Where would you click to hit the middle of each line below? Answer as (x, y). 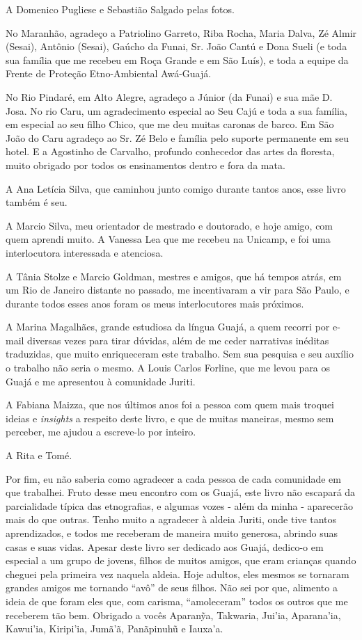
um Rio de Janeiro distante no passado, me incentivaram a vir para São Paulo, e (178, 290)
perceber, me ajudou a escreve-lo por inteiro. (101, 432)
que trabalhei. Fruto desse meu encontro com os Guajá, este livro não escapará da (181, 492)
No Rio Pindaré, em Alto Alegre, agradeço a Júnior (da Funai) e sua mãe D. (169, 96)
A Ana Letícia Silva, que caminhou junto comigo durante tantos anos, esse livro (176, 188)
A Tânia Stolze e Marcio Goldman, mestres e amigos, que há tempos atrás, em (174, 276)
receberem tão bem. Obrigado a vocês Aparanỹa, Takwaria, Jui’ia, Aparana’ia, (173, 615)
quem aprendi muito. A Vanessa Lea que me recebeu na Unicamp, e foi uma (168, 239)
